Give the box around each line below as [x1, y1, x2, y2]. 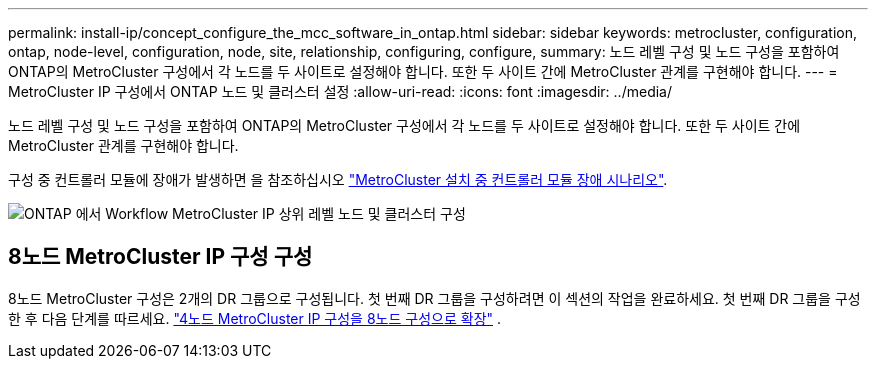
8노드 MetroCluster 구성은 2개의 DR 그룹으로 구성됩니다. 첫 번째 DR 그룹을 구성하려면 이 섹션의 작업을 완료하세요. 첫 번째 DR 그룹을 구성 [8, 289, 861, 307]
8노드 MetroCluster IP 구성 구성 [8, 244, 313, 270]
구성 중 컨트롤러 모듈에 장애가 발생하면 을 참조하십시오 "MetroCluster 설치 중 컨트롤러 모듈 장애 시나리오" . [8, 171, 668, 188]
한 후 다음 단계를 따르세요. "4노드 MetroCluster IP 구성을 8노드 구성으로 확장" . [8, 309, 502, 327]
